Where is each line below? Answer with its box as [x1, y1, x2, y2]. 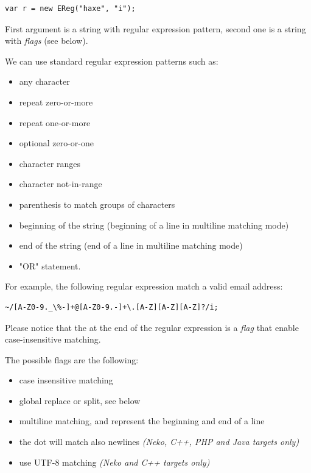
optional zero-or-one [19, 137, 94, 149]
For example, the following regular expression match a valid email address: [5, 280, 283, 293]
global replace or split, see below [19, 394, 141, 407]
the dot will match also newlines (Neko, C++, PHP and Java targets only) [19, 435, 299, 448]
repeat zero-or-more [19, 95, 93, 108]
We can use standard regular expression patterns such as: [5, 54, 218, 67]
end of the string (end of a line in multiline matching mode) [19, 239, 243, 252]
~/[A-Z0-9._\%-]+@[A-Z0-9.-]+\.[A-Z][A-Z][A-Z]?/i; [5, 302, 218, 311]
